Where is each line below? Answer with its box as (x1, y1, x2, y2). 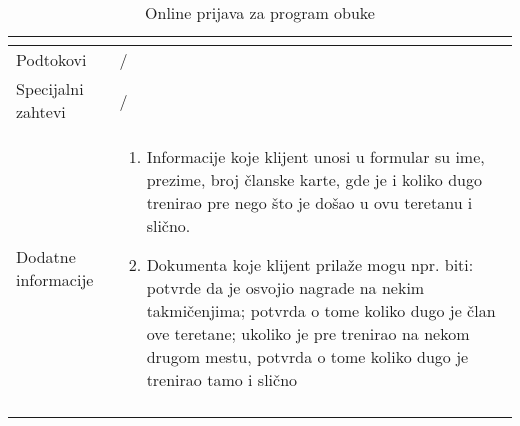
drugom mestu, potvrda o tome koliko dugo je (146, 345, 469, 368)
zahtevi (16, 100, 66, 123)
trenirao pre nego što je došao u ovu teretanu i (146, 191, 473, 214)
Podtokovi (16, 48, 87, 71)
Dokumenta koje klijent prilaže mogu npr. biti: (146, 253, 474, 276)
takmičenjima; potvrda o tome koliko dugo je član (146, 299, 496, 322)
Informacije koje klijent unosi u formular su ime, (146, 145, 485, 168)
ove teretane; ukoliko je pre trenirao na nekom (146, 322, 470, 345)
